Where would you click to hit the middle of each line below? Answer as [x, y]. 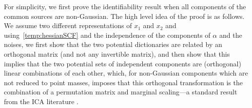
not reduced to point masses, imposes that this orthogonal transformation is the [123, 82]
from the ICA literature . [41, 101]
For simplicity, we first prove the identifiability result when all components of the [125, 6]
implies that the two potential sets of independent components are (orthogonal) [123, 63]
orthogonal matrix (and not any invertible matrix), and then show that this [117, 54]
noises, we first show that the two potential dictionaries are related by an [113, 44]
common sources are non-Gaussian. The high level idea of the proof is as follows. [124, 16]
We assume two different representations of [68, 25]
